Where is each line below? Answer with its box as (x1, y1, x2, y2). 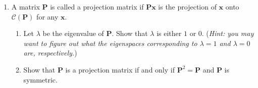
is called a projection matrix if (50, 1, 144, 11)
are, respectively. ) (23, 47, 77, 58)
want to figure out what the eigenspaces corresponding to (23, 37, 197, 48)
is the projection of (158, 1, 217, 11)
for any (36, 11, 59, 21)
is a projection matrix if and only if (65, 64, 175, 74)
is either (157, 28, 182, 38)
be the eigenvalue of (42, 28, 104, 38)
